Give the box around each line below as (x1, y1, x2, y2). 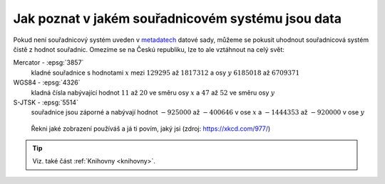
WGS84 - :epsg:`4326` (13, 78, 81, 87)
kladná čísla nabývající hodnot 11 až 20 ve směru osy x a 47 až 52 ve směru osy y (31, 88, 275, 97)
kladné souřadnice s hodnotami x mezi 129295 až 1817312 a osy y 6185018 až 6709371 (31, 68, 300, 77)
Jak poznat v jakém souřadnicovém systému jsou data (13, 11, 342, 26)
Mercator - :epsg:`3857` (13, 58, 84, 67)
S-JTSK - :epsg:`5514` (13, 98, 78, 107)
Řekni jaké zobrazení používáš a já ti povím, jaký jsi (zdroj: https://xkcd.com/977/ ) (31, 124, 271, 133)
